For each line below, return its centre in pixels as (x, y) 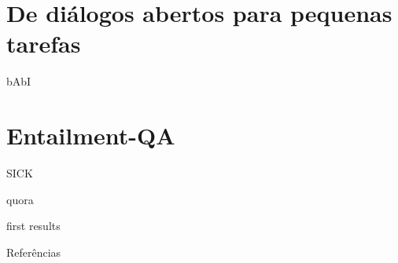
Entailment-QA (91, 135)
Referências (34, 252)
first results (33, 226)
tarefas (44, 44)
